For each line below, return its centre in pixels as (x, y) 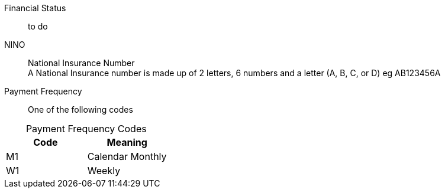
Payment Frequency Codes (86, 129)
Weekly (104, 171)
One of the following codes (80, 109)
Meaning (127, 142)
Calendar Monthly (127, 156)
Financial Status (35, 8)
